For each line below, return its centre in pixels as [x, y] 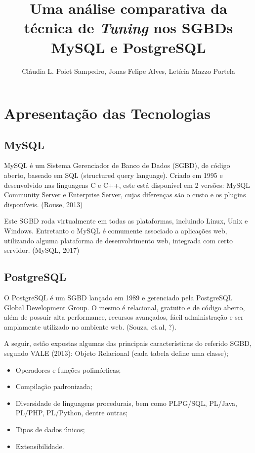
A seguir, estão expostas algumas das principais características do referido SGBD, [128, 343]
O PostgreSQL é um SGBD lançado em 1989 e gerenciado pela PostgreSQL [118, 298]
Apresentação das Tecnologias [107, 113]
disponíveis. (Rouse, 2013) [43, 204]
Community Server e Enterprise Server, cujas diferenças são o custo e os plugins [125, 195]
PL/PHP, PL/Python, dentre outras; [72, 413]
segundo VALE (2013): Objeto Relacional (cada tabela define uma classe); [116, 353]
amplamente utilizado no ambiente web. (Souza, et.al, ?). [90, 326]
